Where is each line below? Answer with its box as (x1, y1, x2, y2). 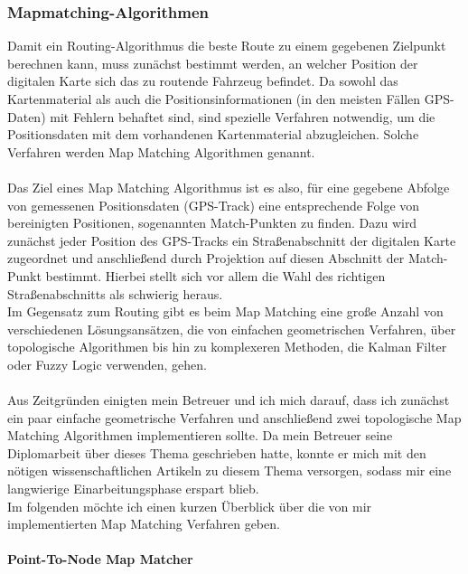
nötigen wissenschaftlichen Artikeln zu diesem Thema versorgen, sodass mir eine (7, 461, 452, 480)
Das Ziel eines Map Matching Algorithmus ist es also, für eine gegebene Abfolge (7, 177, 450, 196)
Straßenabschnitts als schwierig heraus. (7, 284, 223, 303)
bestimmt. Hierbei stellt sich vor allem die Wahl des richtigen (45, 266, 386, 285)
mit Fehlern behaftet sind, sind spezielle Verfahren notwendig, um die (50, 107, 435, 126)
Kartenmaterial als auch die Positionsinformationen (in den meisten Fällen (7, 89, 421, 108)
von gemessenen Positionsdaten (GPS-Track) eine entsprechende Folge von (7, 195, 420, 214)
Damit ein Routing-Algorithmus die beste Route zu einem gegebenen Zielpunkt (7, 36, 446, 55)
